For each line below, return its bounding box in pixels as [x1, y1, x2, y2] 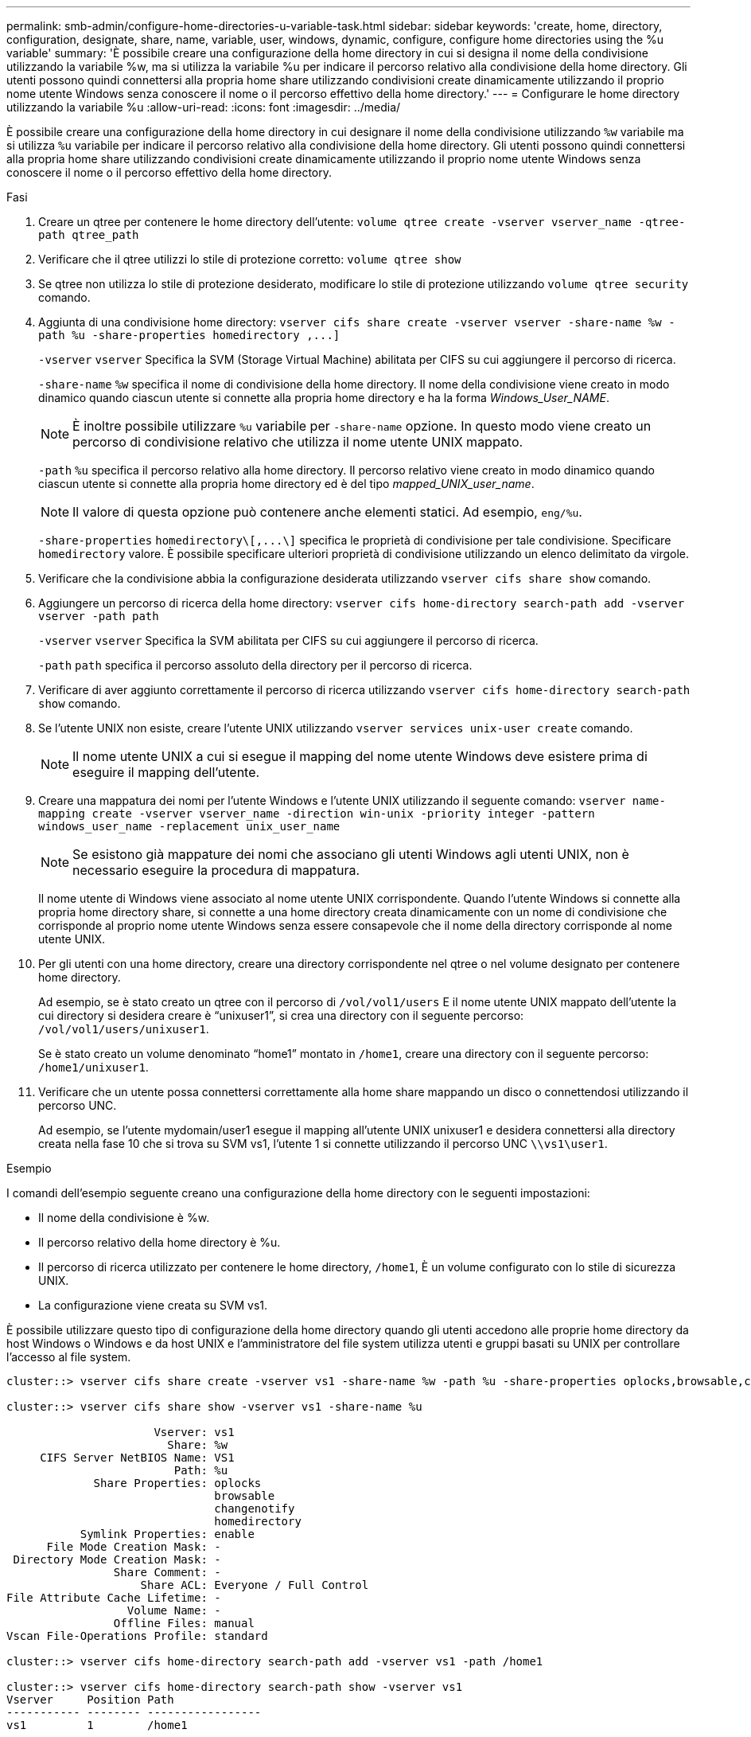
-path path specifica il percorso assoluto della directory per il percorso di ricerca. [38, 658, 473, 672]
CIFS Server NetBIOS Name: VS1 [40, 1451, 235, 1464]
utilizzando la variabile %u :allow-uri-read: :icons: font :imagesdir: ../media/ [6, 100, 401, 114]
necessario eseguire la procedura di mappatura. [72, 862, 360, 878]
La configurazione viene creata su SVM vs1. [38, 1298, 268, 1312]
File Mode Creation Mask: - [46, 1540, 221, 1553]
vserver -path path [38, 610, 159, 623]
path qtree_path [38, 228, 139, 241]
